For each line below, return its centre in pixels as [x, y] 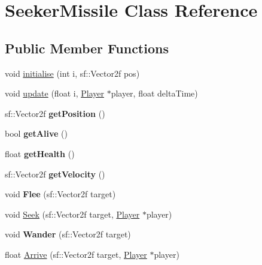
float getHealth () [40, 153]
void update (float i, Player [54, 93]
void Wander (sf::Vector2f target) [68, 234]
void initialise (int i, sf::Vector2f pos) [72, 73]
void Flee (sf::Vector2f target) [60, 194]
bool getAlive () [36, 133]
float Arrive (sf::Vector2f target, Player [76, 254]
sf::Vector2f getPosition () [55, 113]
